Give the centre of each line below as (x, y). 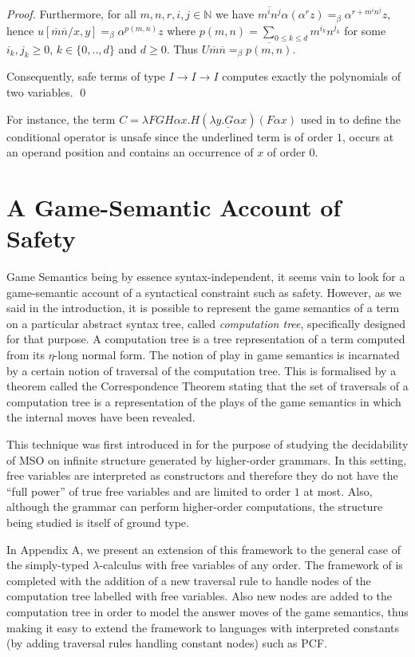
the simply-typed (48, 565)
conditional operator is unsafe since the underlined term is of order (170, 136)
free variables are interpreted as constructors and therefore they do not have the (202, 475)
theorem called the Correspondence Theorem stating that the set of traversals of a (207, 386)
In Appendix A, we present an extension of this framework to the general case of (204, 549)
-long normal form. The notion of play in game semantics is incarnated (227, 354)
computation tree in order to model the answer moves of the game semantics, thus (207, 611)
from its (26, 354)
